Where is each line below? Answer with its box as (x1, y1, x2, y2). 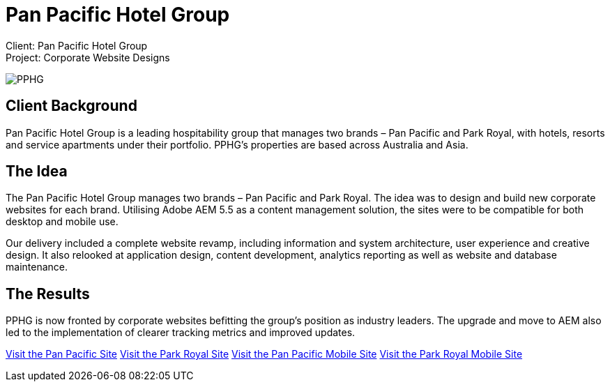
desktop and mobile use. (6, 215, 119, 228)
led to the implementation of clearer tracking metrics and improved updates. (6, 326, 356, 339)
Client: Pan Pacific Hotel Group (6, 39, 148, 52)
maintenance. (6, 261, 68, 273)
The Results (6, 284, 90, 303)
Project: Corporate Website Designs (6, 51, 170, 63)
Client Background (6, 97, 137, 115)
